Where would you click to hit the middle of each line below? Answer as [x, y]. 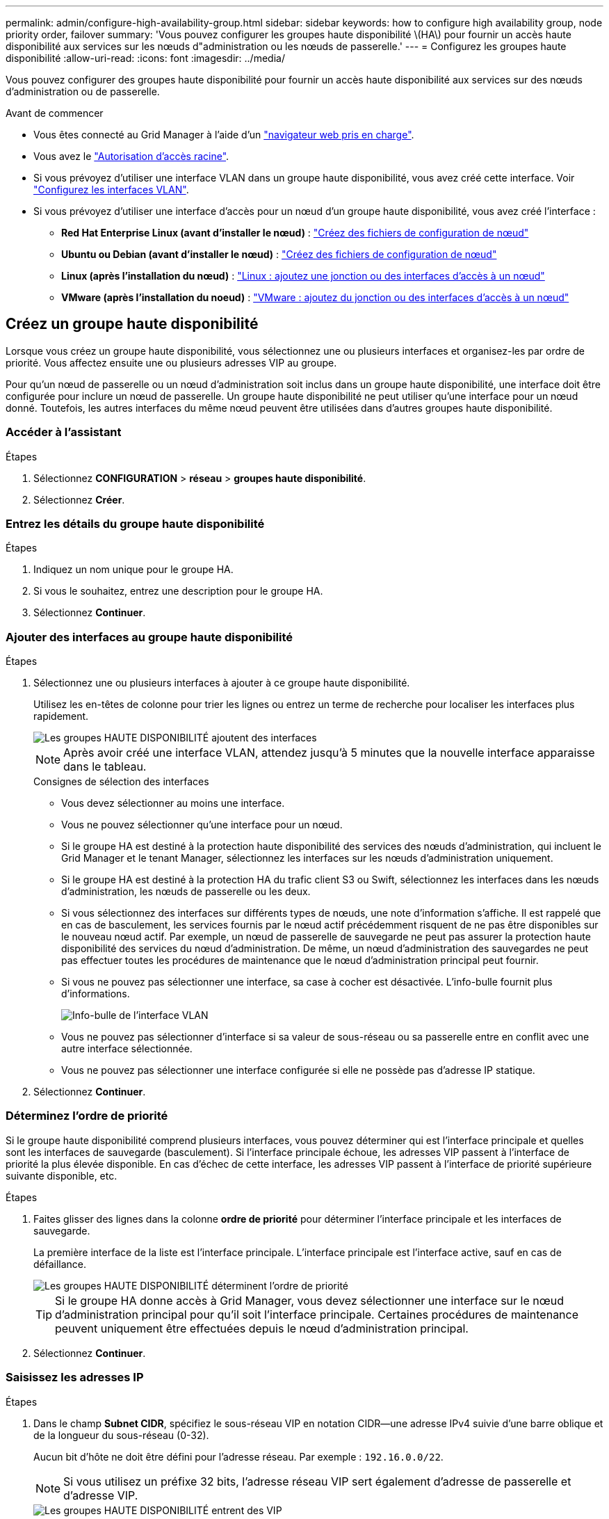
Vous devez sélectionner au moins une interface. [173, 803]
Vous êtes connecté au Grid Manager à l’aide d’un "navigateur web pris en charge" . [224, 135]
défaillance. [60, 1264]
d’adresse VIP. [101, 1495]
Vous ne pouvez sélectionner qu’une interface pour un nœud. [202, 825]
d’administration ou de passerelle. [83, 91]
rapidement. [61, 716]
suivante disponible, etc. [62, 1175]
